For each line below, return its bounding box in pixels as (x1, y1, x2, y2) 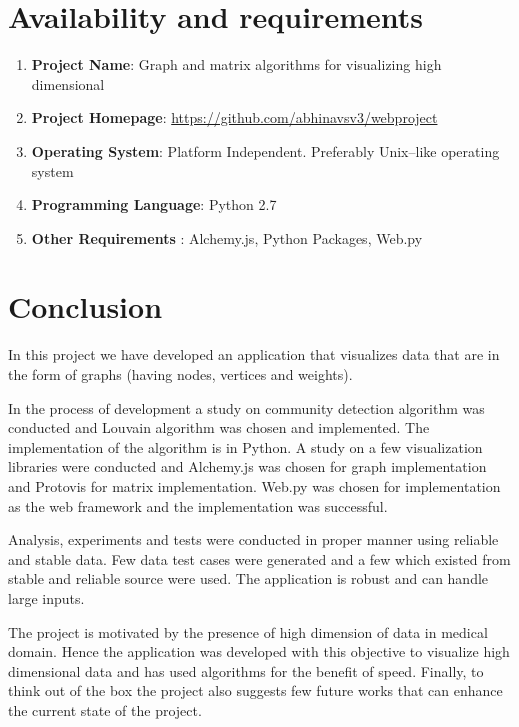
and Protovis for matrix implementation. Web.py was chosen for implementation (8, 475, 501, 496)
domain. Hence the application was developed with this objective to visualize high (8, 641, 510, 662)
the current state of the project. (8, 699, 202, 720)
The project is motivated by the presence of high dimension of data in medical (8, 621, 488, 642)
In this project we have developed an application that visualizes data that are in (8, 344, 500, 365)
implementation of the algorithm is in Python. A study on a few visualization (8, 436, 483, 457)
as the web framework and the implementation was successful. (8, 495, 388, 516)
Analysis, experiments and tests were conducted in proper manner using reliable (8, 529, 499, 550)
